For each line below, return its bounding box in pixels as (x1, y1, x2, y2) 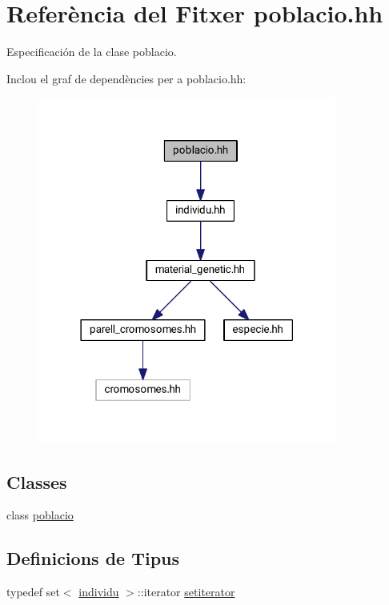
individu (78, 583, 119, 600)
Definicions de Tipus (6, 546, 180, 571)
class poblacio (6, 507, 74, 523)
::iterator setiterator (137, 583, 235, 600)
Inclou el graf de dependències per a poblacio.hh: (6, 70, 247, 86)
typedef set (6, 583, 60, 600)
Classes (6, 469, 67, 494)
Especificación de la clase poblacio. (6, 43, 177, 60)
